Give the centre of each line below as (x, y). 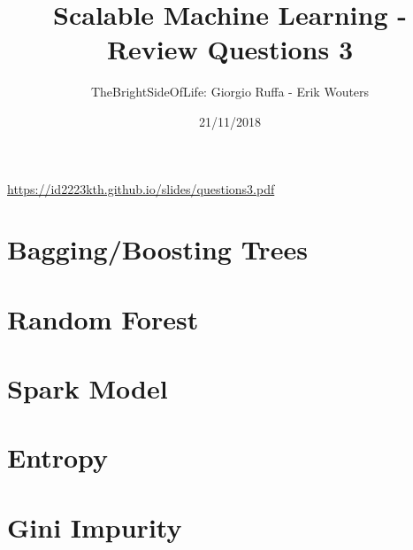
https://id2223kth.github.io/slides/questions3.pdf (141, 188)
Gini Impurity (95, 527)
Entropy (58, 457)
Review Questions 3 (230, 49)
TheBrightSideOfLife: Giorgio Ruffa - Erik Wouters (230, 92)
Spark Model (88, 388)
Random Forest (103, 318)
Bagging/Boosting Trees (157, 249)
